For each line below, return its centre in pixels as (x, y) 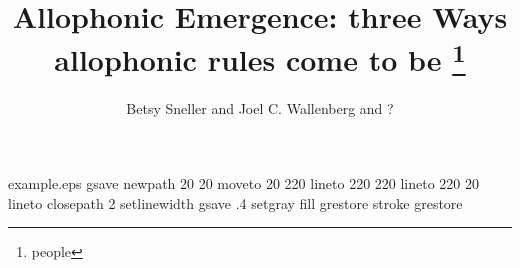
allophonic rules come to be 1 (260, 57)
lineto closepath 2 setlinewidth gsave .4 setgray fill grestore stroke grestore (235, 202)
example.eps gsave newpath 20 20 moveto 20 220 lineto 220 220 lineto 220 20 (244, 183)
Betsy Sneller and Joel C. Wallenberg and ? (260, 107)
